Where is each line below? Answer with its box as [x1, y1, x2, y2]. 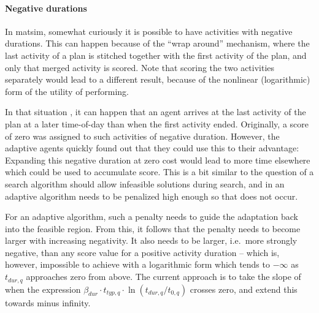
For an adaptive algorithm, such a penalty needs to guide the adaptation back [5, 210, 299, 223]
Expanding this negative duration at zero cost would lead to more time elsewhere [5, 153, 310, 166]
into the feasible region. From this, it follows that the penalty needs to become [5, 222, 301, 235]
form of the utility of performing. [5, 85, 129, 97]
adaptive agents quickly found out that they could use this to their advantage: [5, 141, 299, 154]
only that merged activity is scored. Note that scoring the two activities [5, 61, 275, 74]
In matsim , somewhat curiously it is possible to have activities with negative [5, 25, 293, 37]
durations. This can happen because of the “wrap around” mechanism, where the [5, 37, 310, 50]
